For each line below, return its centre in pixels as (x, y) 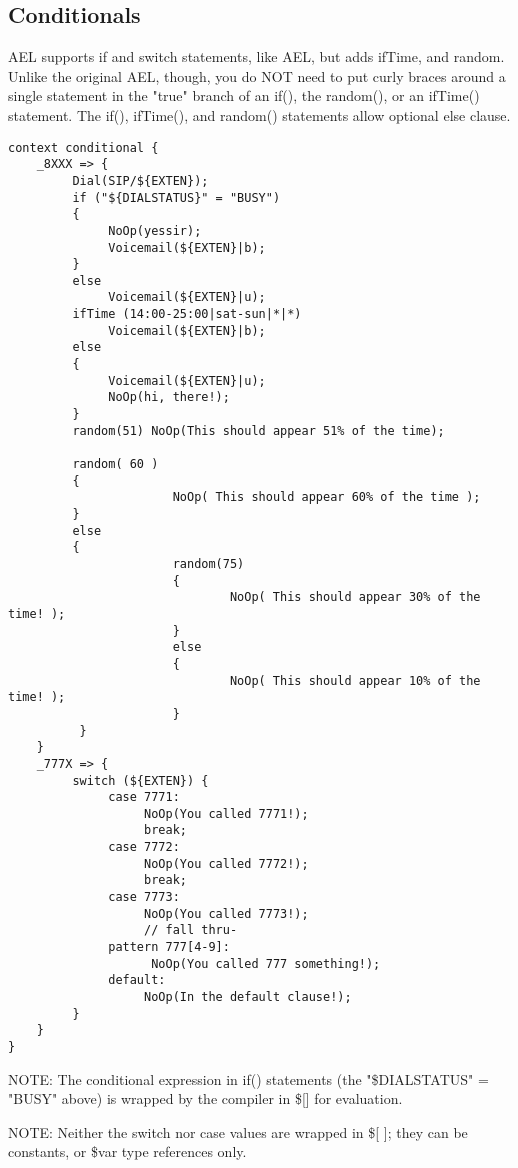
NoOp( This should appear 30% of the (355, 597)
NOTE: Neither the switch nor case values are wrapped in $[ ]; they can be (238, 1131)
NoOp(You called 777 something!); (266, 963)
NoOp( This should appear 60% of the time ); (326, 497)
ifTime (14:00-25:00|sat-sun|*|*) (187, 314)
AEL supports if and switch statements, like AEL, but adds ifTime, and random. (256, 56)
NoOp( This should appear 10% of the (355, 680)
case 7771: (144, 797)
